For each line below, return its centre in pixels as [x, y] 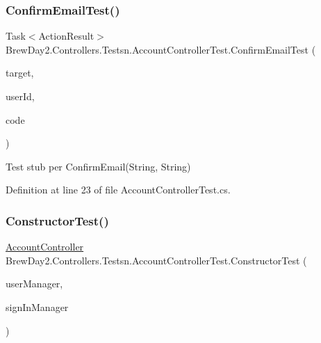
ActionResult [66, 36]
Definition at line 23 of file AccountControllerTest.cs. [118, 190]
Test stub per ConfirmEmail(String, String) [98, 166]
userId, [20, 96]
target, [20, 73]
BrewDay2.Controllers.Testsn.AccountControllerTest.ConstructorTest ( [156, 260]
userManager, [34, 284]
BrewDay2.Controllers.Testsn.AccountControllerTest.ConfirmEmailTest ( [161, 49]
